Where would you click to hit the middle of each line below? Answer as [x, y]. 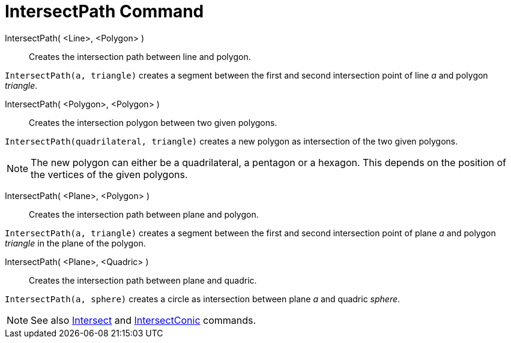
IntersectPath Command [104, 11]
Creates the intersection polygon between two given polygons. [153, 122]
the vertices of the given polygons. [109, 174]
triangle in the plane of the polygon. [75, 243]
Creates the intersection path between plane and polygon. [144, 214]
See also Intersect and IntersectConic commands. [144, 320]
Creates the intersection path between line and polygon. [140, 56]
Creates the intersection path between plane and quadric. [143, 280]
